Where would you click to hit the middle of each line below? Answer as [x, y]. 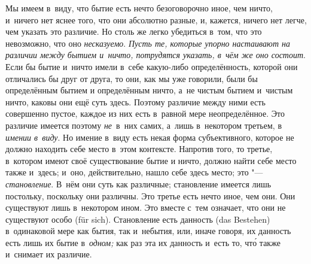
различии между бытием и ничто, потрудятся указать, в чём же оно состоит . [155, 55]
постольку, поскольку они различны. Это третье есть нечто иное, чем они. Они [150, 195]
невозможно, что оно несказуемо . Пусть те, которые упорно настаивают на [148, 43]
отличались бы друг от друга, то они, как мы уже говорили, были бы [132, 78]
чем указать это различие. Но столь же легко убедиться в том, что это [134, 31]
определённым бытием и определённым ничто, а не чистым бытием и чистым [149, 90]
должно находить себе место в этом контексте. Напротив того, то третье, [139, 149]
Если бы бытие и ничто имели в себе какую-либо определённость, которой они [152, 66]
